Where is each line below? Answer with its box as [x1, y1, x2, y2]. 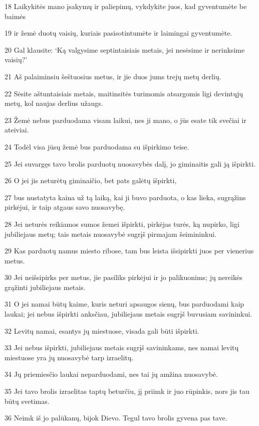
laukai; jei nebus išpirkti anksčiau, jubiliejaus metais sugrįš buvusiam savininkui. [5, 309, 252, 319]
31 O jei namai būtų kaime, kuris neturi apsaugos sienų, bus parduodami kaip [5, 299, 244, 309]
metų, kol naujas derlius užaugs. [5, 98, 103, 108]
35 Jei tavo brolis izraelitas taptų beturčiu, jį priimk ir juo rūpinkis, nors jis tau [5, 386, 249, 396]
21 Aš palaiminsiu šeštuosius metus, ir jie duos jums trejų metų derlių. [5, 71, 221, 81]
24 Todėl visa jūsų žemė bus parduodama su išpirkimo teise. [5, 141, 189, 152]
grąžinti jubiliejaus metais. [5, 281, 86, 292]
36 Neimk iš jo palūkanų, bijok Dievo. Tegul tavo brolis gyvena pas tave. [5, 412, 227, 423]
